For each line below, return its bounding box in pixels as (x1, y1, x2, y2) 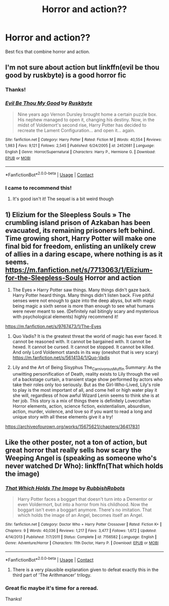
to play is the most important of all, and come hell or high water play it (12, 387, 157, 393)
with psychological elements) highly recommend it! (12, 314, 118, 320)
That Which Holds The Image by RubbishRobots (5, 485, 125, 492)
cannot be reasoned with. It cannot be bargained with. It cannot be (12, 338, 151, 344)
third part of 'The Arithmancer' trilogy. (12, 572, 92, 578)
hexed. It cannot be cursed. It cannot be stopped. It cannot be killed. (12, 344, 155, 350)
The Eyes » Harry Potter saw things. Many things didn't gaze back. (12, 286, 151, 293)
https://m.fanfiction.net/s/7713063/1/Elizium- (5, 266, 153, 274)
